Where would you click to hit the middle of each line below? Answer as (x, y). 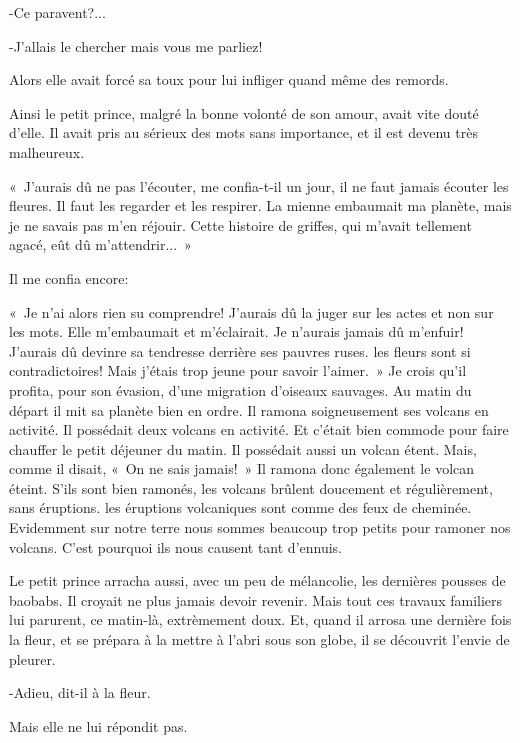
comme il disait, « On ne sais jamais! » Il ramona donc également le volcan (242, 468)
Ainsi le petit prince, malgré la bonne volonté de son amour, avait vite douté (244, 112)
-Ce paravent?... (57, 12)
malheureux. (47, 151)
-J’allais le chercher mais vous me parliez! (136, 45)
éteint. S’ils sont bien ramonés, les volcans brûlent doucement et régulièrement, (251, 487)
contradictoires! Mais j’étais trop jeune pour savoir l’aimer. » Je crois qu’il (238, 370)
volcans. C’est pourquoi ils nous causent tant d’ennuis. (176, 546)
